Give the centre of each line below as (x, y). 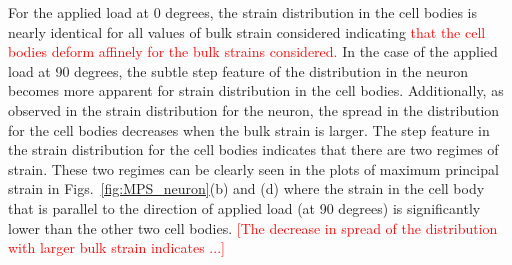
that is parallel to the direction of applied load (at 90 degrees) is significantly (244, 207)
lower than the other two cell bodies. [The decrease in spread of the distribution (253, 227)
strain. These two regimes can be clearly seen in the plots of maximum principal (253, 168)
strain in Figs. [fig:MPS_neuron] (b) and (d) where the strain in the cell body (246, 188)
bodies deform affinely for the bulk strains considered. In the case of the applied (253, 51)
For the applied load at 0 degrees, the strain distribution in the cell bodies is (242, 12)
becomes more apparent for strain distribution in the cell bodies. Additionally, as (256, 90)
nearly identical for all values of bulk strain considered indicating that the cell (247, 31)
